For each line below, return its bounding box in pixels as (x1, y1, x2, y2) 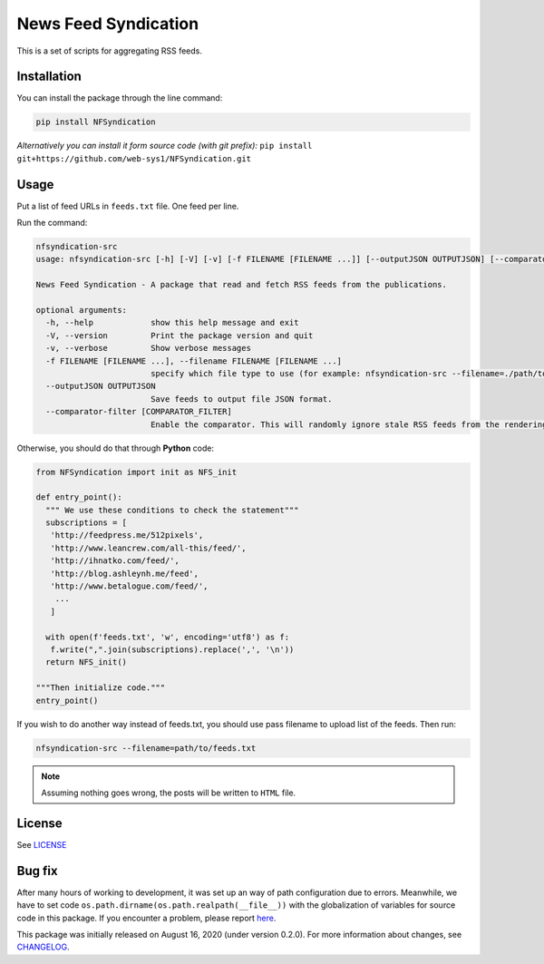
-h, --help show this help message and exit (45, 317, 299, 328)
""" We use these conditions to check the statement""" (45, 504, 299, 515)
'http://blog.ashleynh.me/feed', (50, 568, 199, 579)
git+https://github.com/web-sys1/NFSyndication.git (16, 153, 252, 163)
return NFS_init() (45, 657, 127, 667)
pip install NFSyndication (35, 117, 156, 127)
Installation (16, 69, 82, 84)
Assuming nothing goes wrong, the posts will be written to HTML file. (41, 787, 296, 798)
